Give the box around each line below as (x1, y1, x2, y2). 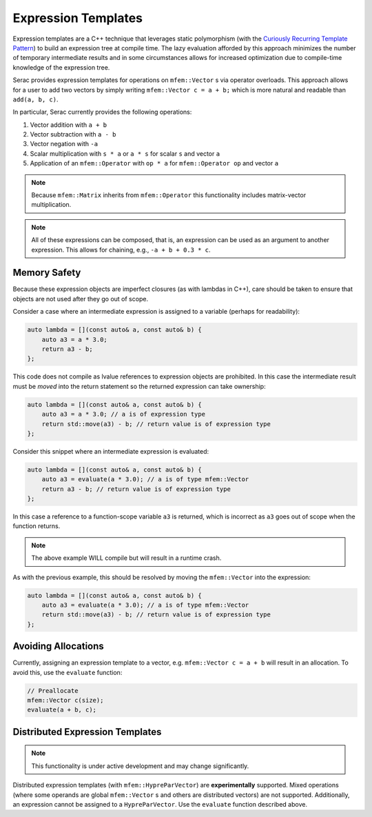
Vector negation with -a (30, 140, 99, 148)
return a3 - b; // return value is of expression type (41, 485, 231, 493)
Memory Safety (12, 267, 81, 279)
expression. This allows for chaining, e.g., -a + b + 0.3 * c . (31, 245, 211, 254)
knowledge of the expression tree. (12, 63, 110, 72)
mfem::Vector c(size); (27, 696, 104, 705)
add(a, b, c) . (12, 95, 59, 103)
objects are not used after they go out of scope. (12, 294, 148, 303)
